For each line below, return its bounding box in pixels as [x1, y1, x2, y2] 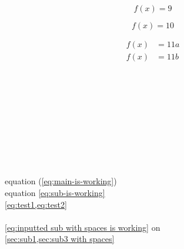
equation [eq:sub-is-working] [5, 187, 105, 198]
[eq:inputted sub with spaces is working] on [5, 221, 160, 233]
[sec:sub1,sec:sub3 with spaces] [5, 233, 115, 245]
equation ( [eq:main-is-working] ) [5, 175, 117, 187]
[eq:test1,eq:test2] [5, 198, 67, 210]
